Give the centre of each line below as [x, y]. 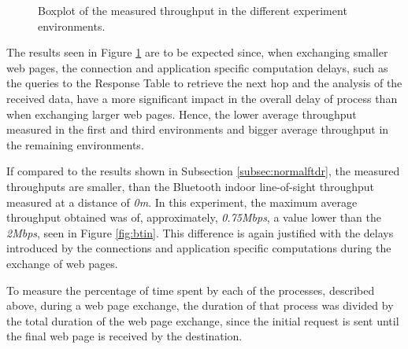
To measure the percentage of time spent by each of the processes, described [191, 290]
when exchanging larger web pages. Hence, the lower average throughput [182, 114]
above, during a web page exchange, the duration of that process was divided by [200, 305]
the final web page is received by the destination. [124, 336]
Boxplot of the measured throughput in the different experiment [193, 10]
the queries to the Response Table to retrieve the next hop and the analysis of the [204, 83]
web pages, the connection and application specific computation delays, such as [197, 67]
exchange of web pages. [62, 263]
